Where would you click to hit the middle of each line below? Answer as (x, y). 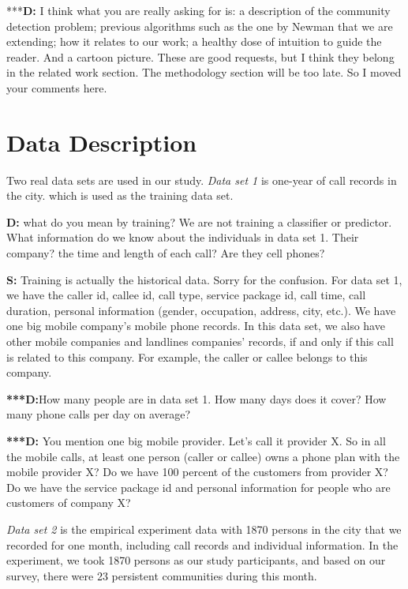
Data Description (102, 142)
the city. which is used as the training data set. (120, 195)
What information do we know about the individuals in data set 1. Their (183, 237)
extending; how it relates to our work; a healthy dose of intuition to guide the (194, 41)
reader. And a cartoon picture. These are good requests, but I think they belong (200, 56)
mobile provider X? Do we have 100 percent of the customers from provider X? (197, 472)
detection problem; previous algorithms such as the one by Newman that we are (200, 26)
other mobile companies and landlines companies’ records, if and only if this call (200, 341)
